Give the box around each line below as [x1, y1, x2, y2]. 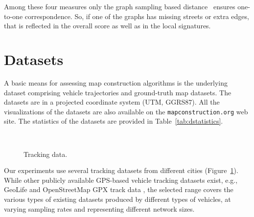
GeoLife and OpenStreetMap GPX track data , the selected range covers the [4, 184, 233, 195]
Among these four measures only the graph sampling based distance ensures [4, 1, 235, 11]
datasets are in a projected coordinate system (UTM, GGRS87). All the [4, 97, 220, 107]
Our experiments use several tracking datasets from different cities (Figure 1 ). [4, 165, 238, 175]
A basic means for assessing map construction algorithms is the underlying [4, 77, 228, 87]
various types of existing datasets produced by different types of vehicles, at [4, 194, 231, 204]
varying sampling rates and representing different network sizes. [4, 203, 195, 214]
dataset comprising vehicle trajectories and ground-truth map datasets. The [4, 87, 231, 97]
